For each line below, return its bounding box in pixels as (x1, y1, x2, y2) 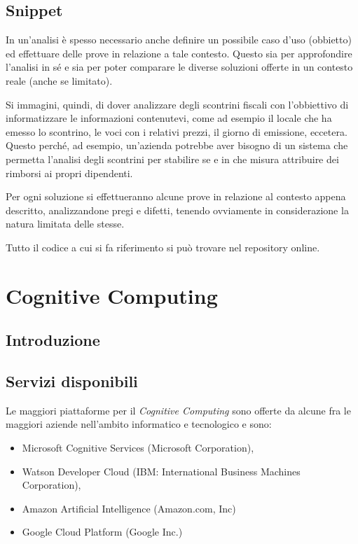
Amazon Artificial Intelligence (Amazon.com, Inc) (22, 501, 236, 515)
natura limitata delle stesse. (6, 216, 125, 231)
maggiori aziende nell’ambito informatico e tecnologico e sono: (6, 417, 272, 431)
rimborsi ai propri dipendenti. (6, 165, 133, 180)
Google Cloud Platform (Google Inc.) (22, 524, 183, 539)
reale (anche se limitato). (6, 73, 113, 88)
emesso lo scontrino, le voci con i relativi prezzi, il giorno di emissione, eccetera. (6, 124, 347, 139)
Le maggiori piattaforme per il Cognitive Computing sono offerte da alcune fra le (6, 403, 351, 417)
